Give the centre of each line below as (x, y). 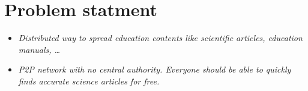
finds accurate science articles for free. (89, 81)
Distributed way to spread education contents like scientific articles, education (160, 38)
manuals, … (39, 49)
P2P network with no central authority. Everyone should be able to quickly (155, 69)
